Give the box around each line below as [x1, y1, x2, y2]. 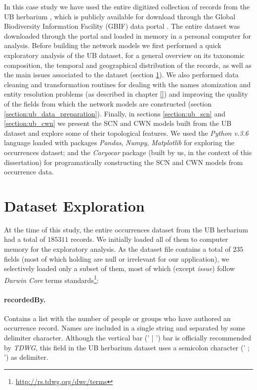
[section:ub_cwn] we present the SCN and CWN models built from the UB [4, 118, 232, 128]
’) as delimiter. [4, 352, 48, 362]
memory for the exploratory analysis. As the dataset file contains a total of [4, 244, 231, 254]
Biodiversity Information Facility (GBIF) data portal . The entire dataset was [4, 21, 240, 31]
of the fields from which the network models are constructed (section [4, 98, 212, 109]
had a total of [4, 234, 45, 244]
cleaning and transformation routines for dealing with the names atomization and [4, 79, 251, 89]
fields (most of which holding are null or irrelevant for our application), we [4, 253, 229, 264]
